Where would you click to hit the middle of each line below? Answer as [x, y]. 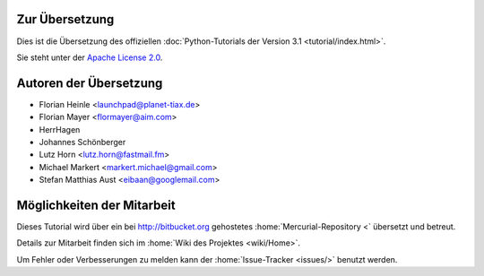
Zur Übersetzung [65, 19]
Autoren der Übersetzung [90, 83]
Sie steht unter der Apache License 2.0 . [90, 57]
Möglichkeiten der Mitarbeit [96, 205]
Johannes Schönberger [82, 142]
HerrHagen [60, 129]
